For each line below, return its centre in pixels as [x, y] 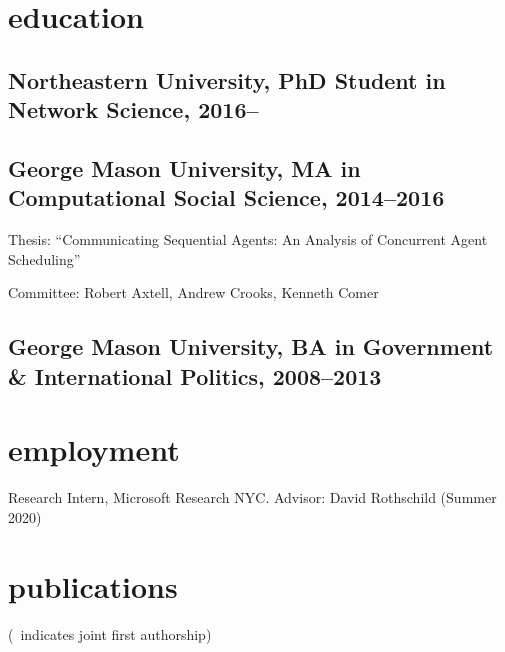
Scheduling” [44, 258]
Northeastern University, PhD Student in [227, 79]
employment [94, 449]
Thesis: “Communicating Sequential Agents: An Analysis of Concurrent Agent [248, 239]
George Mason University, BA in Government [251, 346]
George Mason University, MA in [184, 167]
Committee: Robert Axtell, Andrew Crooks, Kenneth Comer [193, 292]
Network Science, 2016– [133, 109]
